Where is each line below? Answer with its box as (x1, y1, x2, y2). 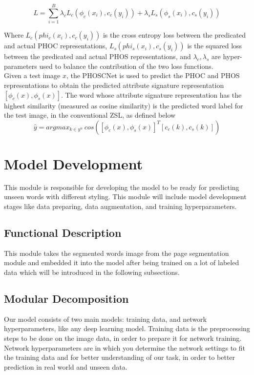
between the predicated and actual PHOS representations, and (4, 51, 191, 62)
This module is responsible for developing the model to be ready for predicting (4, 182, 239, 192)
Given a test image (4, 70, 61, 81)
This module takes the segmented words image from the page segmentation (4, 248, 229, 258)
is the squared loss (187, 41, 242, 51)
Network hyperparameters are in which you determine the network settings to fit (4, 342, 245, 353)
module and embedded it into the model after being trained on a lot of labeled (4, 257, 239, 268)
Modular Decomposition (4, 291, 129, 306)
